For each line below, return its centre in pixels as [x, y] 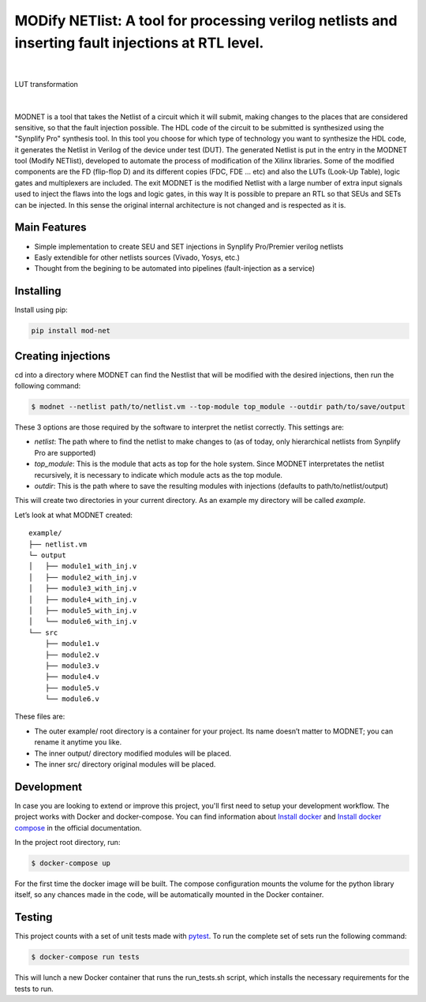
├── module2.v [72, 655]
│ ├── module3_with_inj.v [83, 589]
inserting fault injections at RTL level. [139, 43]
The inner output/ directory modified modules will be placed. [133, 753]
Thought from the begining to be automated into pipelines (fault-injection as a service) [175, 268]
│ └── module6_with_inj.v [83, 621]
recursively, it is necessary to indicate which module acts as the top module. [159, 475]
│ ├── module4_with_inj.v [83, 599]
